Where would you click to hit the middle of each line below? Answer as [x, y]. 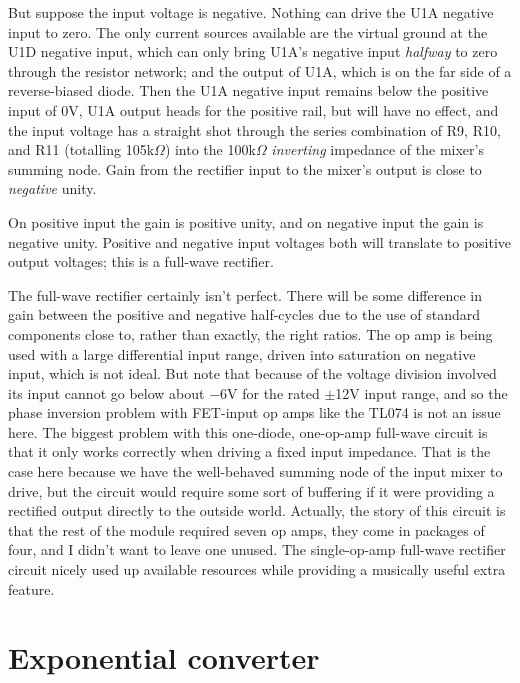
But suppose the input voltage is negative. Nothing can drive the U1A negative [251, 12]
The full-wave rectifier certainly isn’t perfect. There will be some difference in [245, 294]
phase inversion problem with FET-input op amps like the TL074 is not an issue [254, 412]
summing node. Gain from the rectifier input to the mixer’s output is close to [245, 168]
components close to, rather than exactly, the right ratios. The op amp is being [250, 333]
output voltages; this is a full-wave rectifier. [141, 261]
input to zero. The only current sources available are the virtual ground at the [248, 31]
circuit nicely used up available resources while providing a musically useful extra [257, 569]
